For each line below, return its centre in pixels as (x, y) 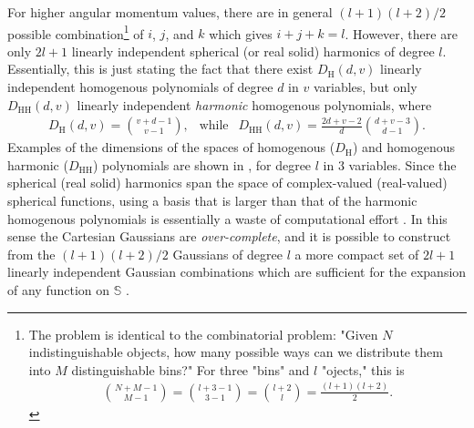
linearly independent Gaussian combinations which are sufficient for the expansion (237, 272)
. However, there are (401, 33)
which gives (241, 33)
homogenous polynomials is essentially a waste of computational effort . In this (227, 218)
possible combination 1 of (76, 32)
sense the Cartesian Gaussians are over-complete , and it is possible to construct (229, 236)
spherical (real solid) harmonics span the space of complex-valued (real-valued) (227, 183)
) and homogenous (404, 147)
